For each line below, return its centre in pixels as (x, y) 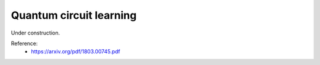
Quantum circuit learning (74, 15)
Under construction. (36, 33)
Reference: (24, 43)
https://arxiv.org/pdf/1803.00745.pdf (76, 52)
